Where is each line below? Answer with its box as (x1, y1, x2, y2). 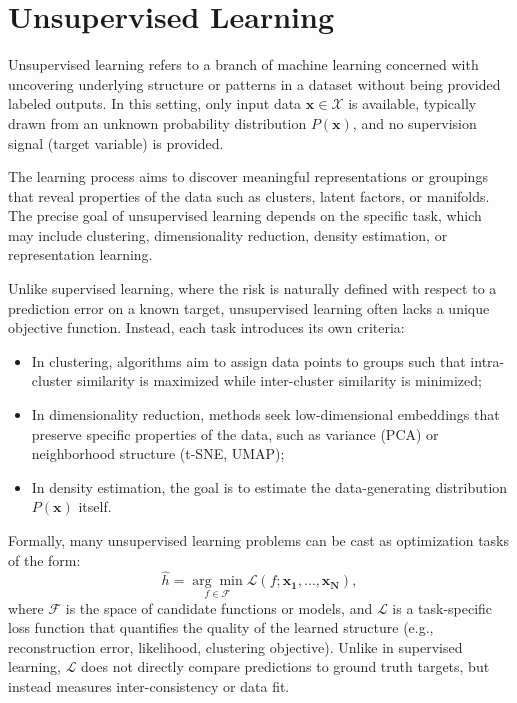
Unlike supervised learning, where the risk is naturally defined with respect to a (8, 278, 497, 299)
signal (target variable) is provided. (8, 132, 224, 153)
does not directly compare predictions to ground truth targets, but (81, 656, 490, 677)
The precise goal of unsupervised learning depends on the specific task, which (8, 205, 482, 226)
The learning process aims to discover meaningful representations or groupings (8, 166, 488, 187)
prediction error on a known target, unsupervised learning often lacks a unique (8, 297, 490, 318)
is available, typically (348, 93, 477, 114)
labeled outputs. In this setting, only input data (8, 93, 302, 114)
